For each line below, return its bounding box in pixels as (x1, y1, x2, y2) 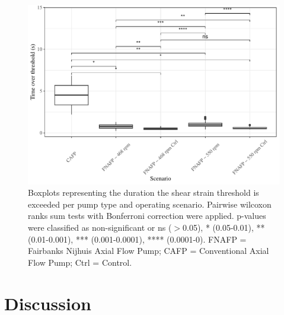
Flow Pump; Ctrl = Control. (28, 256, 132, 268)
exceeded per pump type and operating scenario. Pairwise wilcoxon (28, 198, 272, 210)
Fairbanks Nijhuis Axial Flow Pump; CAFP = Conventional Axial (28, 244, 269, 257)
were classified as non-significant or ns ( (28, 221, 172, 234)
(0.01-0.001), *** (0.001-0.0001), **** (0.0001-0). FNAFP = (28, 233, 247, 245)
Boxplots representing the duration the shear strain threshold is (28, 186, 259, 199)
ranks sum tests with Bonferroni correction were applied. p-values (28, 209, 266, 222)
